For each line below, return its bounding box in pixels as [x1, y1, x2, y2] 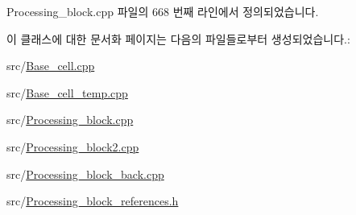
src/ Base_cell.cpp [6, 57, 95, 74]
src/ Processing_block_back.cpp [6, 165, 164, 182]
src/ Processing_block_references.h [6, 192, 179, 209]
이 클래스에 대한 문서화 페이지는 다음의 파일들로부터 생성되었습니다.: [6, 30, 350, 47]
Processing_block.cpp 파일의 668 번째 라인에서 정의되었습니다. [6, 3, 319, 19]
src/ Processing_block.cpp [6, 111, 134, 128]
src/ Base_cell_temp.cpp [6, 84, 128, 101]
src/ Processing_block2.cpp [6, 138, 139, 155]
